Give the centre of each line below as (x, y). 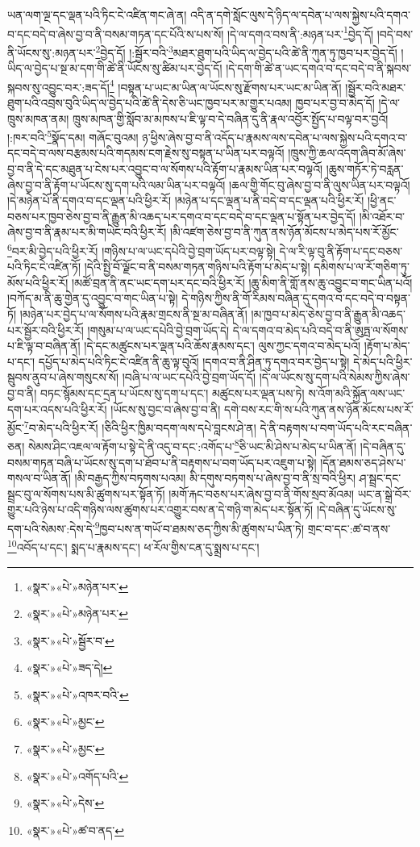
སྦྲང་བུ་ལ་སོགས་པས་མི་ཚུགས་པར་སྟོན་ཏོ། (86, 493)
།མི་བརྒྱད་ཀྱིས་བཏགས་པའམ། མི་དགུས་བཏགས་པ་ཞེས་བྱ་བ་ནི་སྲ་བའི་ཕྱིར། (215, 478)
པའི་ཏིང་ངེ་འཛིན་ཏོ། (44, 267)
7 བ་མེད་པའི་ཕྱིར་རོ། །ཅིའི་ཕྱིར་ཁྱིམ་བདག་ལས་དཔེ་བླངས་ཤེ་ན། (140, 426)
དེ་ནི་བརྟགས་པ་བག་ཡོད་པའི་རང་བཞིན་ (336, 427)
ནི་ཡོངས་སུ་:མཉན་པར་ (52, 52)
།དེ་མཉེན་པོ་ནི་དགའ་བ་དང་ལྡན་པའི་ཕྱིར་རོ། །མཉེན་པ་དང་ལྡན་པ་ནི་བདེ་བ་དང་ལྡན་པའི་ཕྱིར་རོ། (186, 200)
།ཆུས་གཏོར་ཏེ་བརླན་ (365, 168)
